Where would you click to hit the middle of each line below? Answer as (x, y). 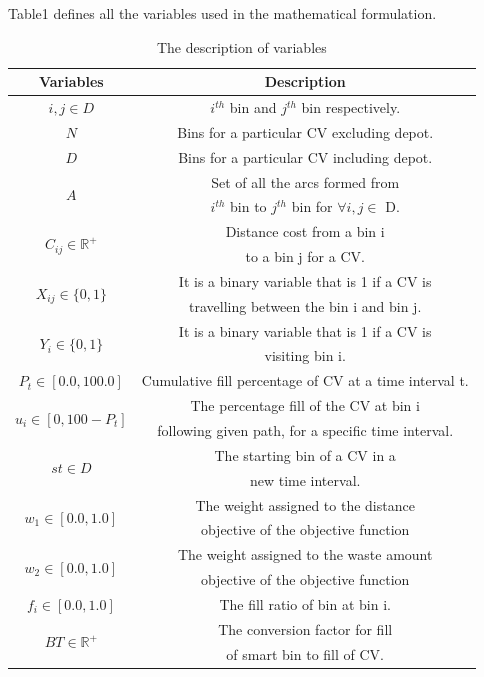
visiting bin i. (305, 355)
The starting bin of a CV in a (305, 454)
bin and (253, 107)
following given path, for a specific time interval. (305, 430)
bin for (312, 206)
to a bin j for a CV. (305, 256)
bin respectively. (351, 107)
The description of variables (241, 46)
